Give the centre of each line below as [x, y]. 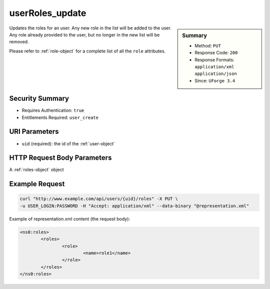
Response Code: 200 [216, 53]
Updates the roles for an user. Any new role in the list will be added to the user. [90, 28]
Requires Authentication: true [53, 110]
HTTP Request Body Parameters [60, 158]
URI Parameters [34, 132]
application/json [216, 74]
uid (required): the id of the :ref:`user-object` [68, 144]
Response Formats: [214, 59]
